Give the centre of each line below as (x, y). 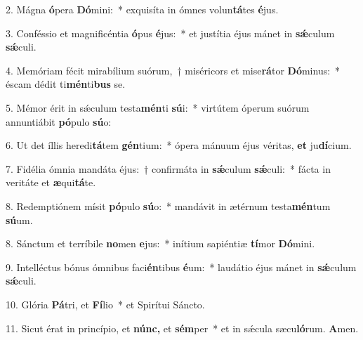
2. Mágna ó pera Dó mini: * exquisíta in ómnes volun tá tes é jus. (142, 9)
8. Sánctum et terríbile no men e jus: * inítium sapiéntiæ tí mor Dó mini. (160, 243)
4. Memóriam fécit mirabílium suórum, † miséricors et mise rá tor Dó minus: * (173, 70)
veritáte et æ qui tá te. (51, 182)
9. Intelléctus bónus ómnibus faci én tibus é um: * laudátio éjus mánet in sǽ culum (181, 267)
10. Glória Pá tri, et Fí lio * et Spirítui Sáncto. (105, 304)
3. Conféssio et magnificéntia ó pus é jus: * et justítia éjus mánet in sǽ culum (170, 33)
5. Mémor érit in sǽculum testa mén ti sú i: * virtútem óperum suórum (158, 107)
